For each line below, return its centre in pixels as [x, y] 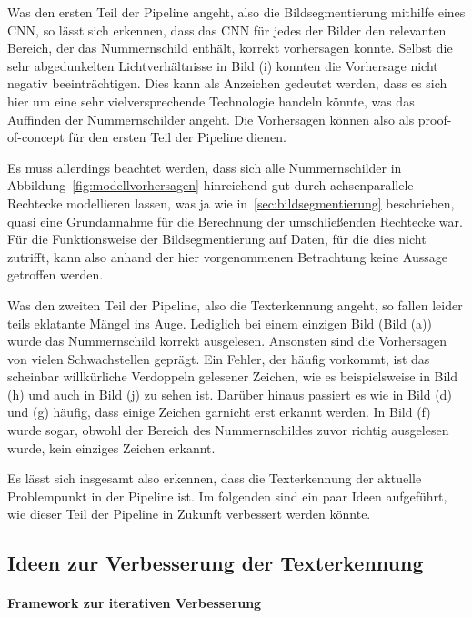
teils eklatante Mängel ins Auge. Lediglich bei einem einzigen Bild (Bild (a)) [220, 323]
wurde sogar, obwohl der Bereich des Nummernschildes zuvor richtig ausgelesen [228, 430]
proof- [435, 119]
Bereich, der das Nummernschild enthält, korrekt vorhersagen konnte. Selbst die [230, 48]
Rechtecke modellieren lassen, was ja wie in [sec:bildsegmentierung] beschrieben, [231, 203]
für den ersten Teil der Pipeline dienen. [177, 137]
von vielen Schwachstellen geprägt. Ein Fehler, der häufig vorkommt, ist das [219, 358]
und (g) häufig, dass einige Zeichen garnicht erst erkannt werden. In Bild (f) [219, 412]
